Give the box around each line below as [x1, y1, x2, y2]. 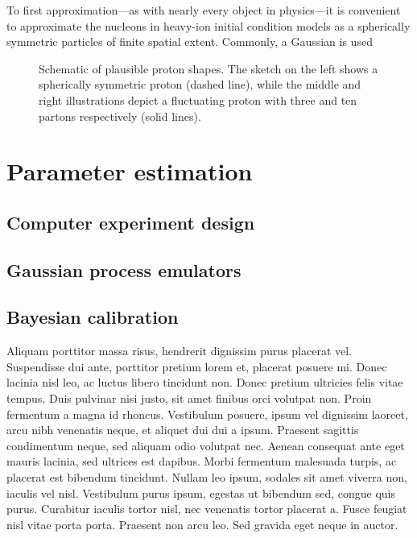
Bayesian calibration [6, 304, 179, 329]
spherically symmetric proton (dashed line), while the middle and [39, 76, 361, 93]
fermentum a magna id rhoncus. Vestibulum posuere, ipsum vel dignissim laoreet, [6, 405, 408, 422]
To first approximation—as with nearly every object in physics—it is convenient [6, 2, 401, 18]
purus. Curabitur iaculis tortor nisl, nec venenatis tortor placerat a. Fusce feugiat [6, 500, 407, 517]
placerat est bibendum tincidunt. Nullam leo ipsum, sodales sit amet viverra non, [6, 469, 407, 486]
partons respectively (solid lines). [39, 107, 201, 124]
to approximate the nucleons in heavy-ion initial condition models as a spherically [6, 17, 411, 34]
